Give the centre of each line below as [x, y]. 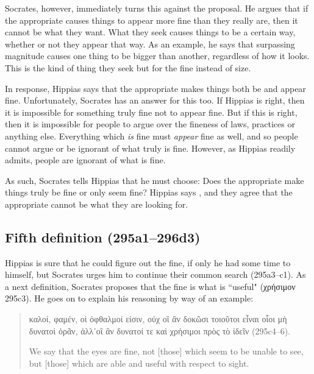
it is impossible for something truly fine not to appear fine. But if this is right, [151, 112]
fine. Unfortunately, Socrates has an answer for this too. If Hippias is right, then [155, 100]
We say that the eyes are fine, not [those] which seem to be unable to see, [166, 351]
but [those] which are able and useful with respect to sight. [139, 363]
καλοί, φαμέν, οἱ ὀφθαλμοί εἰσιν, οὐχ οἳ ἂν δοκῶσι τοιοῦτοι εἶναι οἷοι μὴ [158, 319]
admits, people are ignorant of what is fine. [85, 160]
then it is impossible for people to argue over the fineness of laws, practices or [150, 124]
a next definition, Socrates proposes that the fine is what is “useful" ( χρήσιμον [150, 286]
